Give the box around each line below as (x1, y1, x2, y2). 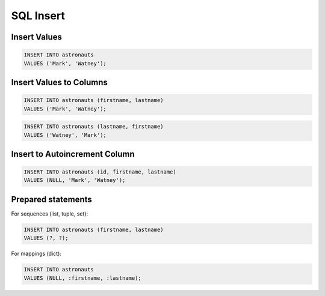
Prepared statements (11, 194, 93, 204)
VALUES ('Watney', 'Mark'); (23, 131, 107, 138)
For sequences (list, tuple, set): (11, 210, 88, 217)
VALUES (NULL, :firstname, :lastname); (23, 274, 141, 282)
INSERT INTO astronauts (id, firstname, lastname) (23, 169, 177, 175)
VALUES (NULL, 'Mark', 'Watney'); (23, 177, 126, 184)
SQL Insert (11, 9, 66, 22)
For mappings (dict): (11, 250, 61, 258)
